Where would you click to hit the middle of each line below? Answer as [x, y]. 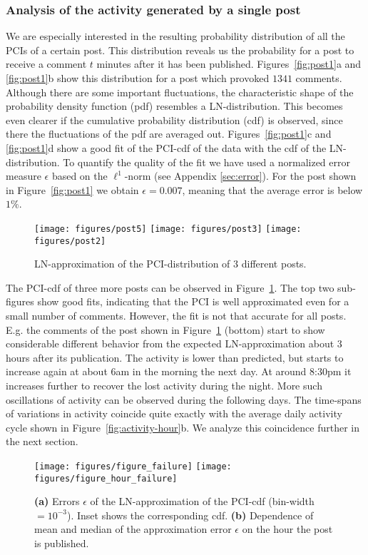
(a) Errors [57, 501]
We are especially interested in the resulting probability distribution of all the [175, 36]
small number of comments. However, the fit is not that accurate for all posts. [176, 316]
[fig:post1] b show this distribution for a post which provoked [138, 78]
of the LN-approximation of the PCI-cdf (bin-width [202, 501]
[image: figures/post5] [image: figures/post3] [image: [168, 229]
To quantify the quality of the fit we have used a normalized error [206, 162]
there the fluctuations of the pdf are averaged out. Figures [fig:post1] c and [169, 134]
